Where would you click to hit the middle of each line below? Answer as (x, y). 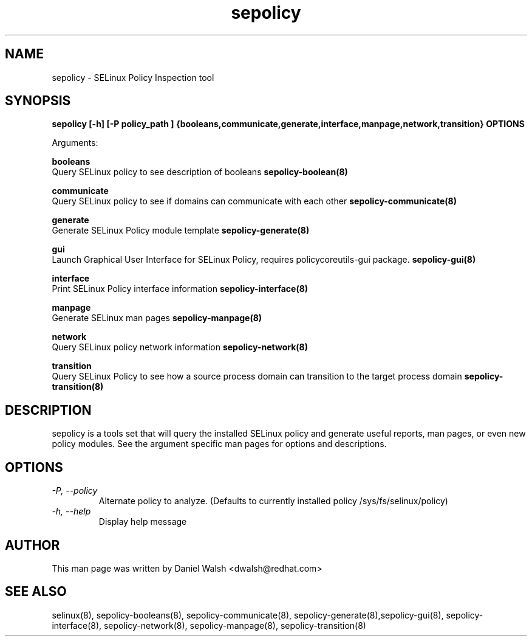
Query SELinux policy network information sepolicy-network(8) (180, 347)
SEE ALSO (36, 592)
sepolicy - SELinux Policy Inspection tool (133, 77)
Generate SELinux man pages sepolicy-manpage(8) (157, 318)
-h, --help (71, 511)
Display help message (143, 522)
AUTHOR (32, 545)
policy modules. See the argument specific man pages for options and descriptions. (219, 444)
